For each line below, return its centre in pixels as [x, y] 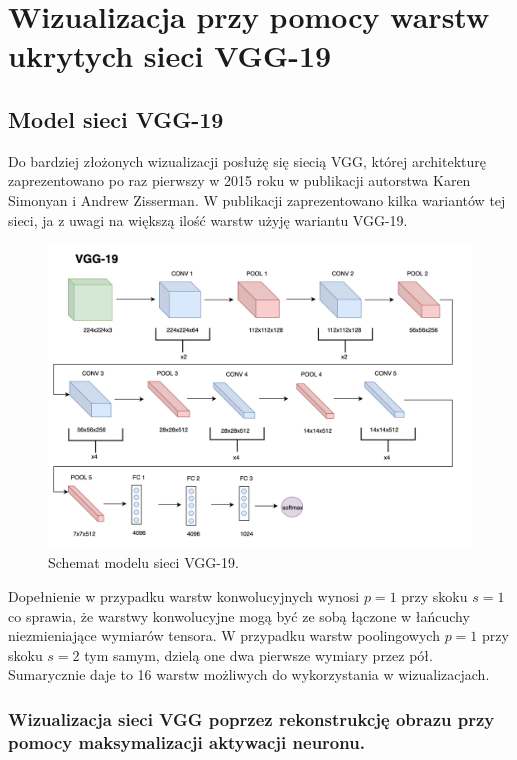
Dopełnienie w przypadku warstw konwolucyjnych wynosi [184, 596]
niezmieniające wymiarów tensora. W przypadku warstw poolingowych [224, 635]
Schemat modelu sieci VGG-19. [143, 562]
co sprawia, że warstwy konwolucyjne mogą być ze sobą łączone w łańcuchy [239, 615]
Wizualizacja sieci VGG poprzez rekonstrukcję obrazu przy [251, 718]
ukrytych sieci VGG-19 [170, 55]
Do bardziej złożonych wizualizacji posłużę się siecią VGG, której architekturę [247, 160]
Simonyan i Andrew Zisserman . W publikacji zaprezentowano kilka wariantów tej [257, 199]
